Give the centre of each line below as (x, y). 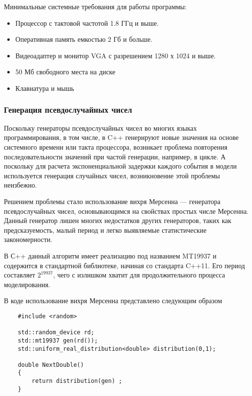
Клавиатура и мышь (45, 88)
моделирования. (27, 284)
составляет (20, 275)
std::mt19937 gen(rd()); (58, 340)
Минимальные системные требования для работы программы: (95, 6)
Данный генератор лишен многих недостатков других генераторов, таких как (118, 220)
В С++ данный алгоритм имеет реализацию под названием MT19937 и (110, 255)
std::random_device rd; (56, 333)
